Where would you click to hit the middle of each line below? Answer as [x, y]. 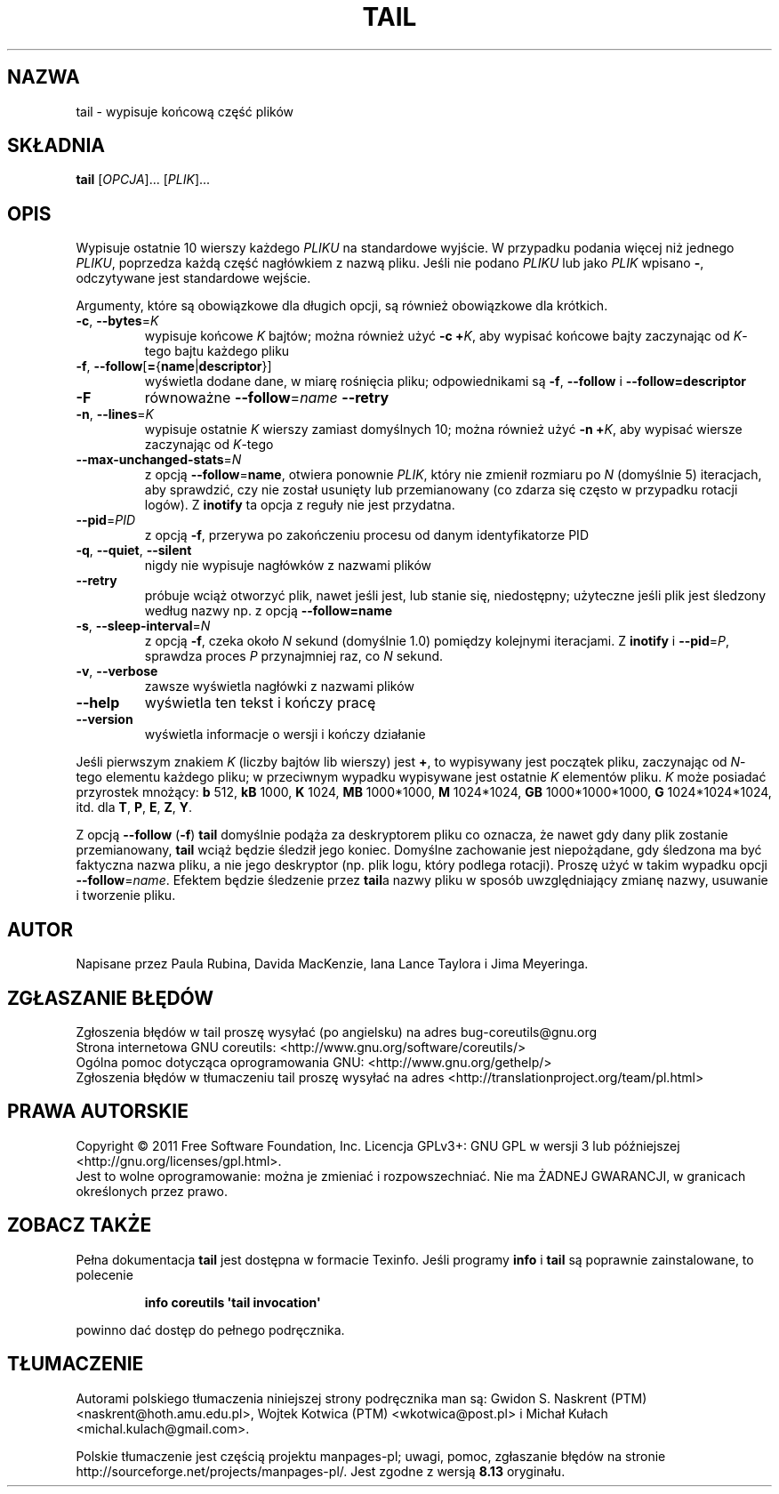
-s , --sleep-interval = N [143, 626]
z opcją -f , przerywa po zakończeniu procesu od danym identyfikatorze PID [366, 535]
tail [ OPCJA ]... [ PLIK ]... [143, 180]
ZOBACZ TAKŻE [80, 1225]
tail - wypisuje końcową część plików [185, 111]
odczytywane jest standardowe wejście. [193, 278]
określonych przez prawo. [152, 1191]
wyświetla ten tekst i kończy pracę [260, 703]
